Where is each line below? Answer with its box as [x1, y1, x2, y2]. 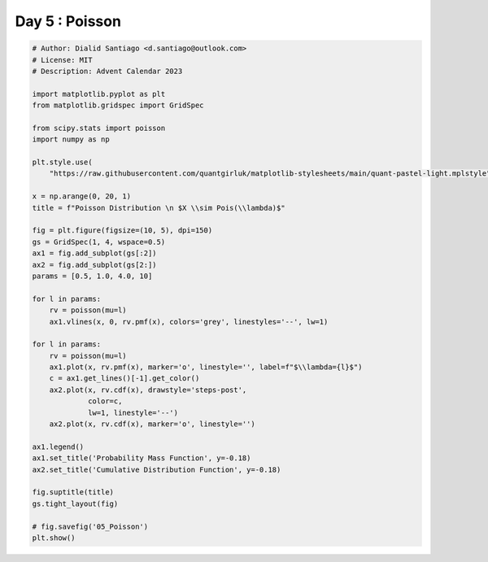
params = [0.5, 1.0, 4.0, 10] [32, 271, 153, 281]
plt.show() [32, 533, 76, 542]
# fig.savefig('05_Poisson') [32, 521, 149, 531]
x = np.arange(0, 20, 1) [32, 192, 132, 201]
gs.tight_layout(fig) [32, 499, 119, 508]
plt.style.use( [32, 158, 93, 167]
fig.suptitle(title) [32, 488, 114, 497]
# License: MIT [32, 55, 93, 64]
